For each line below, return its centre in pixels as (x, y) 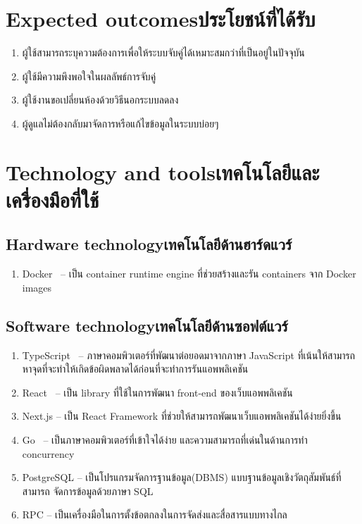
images (37, 287)
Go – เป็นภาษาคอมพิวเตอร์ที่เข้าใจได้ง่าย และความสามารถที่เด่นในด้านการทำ (165, 440)
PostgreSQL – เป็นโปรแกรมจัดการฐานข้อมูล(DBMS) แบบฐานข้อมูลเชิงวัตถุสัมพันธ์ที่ (182, 477)
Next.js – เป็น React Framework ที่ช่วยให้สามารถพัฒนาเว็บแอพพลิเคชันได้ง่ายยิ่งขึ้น (182, 416)
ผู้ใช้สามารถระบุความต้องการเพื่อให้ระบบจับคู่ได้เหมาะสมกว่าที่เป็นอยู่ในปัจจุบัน (163, 52)
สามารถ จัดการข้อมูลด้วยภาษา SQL (88, 491)
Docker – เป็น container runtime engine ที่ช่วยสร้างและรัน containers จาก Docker (189, 274)
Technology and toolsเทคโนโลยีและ (163, 171)
